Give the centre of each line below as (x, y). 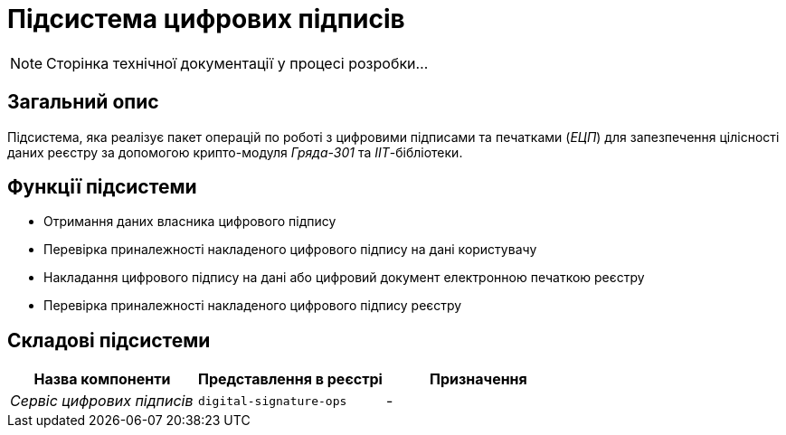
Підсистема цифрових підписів (206, 19)
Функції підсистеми (102, 187)
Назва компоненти (102, 379)
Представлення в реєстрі (290, 379)
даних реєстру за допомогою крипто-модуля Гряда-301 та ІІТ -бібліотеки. (235, 152)
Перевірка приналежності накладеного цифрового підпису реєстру (253, 306)
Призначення (478, 379)
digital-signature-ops (272, 401)
